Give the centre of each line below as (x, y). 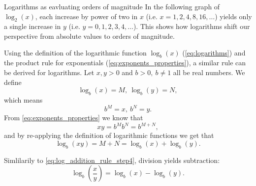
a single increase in (32, 26)
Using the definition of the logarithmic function (75, 52)
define (13, 82)
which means (23, 99)
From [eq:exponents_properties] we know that (74, 118)
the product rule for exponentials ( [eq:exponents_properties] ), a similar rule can (125, 63)
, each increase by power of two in (86, 16)
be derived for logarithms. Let (49, 72)
